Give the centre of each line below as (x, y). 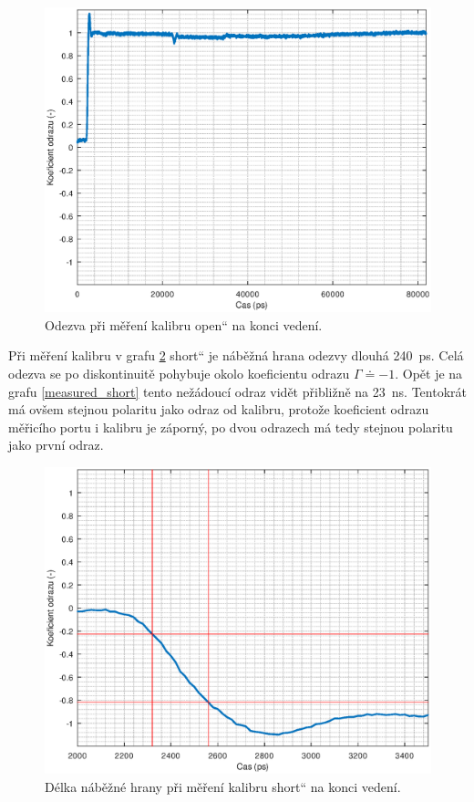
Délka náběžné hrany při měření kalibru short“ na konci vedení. (223, 786)
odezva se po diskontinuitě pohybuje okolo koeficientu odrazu (179, 373)
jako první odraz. (56, 445)
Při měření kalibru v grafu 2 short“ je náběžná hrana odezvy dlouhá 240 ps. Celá (236, 355)
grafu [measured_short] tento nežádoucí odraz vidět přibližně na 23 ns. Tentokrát (237, 391)
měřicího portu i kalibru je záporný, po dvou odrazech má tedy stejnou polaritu (231, 427)
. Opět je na (429, 373)
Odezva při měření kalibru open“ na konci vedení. (184, 324)
